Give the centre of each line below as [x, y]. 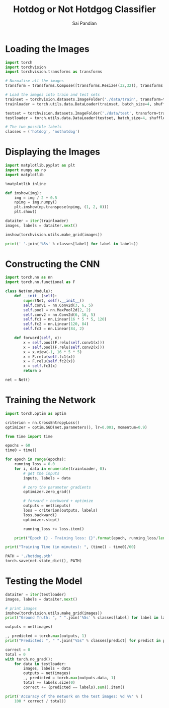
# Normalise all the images [35, 81]
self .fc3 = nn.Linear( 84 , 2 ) [54, 329]
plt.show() [26, 212]
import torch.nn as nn [29, 278]
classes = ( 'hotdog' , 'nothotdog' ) [43, 132]
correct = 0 [18, 649]
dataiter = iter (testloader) [36, 594]
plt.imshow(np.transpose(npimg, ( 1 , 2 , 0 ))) [62, 207]
